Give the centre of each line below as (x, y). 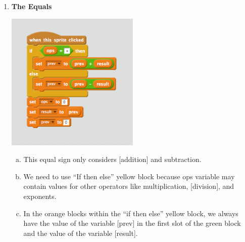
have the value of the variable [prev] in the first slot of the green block (132, 223)
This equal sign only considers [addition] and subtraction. (112, 159)
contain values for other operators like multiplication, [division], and (129, 186)
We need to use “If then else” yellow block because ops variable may (129, 176)
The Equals (32, 6)
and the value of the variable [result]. (81, 233)
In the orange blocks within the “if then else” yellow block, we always (131, 213)
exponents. (40, 196)
